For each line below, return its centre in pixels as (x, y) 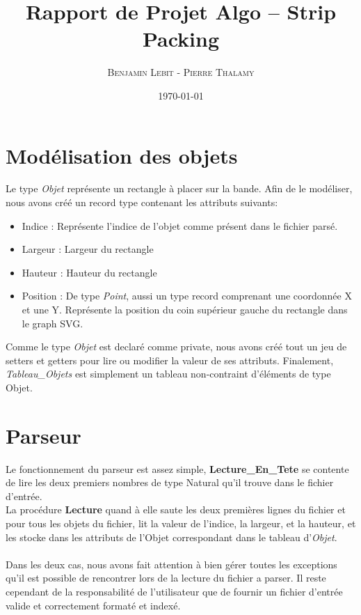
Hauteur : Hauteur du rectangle (89, 272)
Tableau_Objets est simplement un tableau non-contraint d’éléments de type (168, 374)
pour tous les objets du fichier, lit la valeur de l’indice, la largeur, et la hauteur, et (181, 523)
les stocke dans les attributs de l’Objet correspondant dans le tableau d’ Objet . (171, 537)
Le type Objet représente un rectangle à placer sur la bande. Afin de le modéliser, (179, 188)
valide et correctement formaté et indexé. (93, 605)
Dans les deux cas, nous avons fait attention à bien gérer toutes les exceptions (171, 564)
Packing (181, 39)
